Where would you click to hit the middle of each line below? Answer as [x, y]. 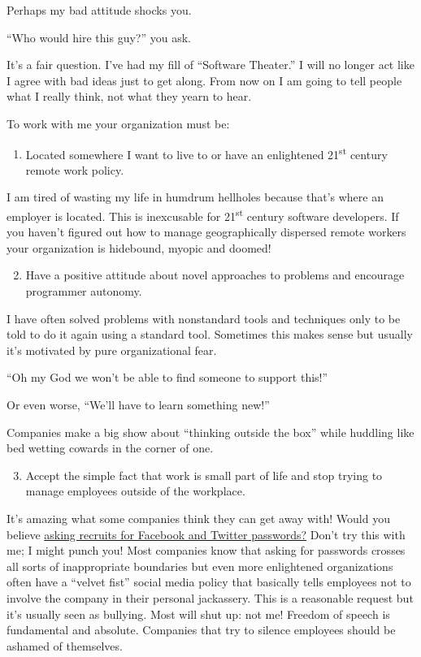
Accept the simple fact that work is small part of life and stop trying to [204, 475]
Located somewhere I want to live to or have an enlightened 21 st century [206, 153]
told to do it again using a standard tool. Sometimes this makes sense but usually [210, 334]
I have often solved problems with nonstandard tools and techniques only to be [204, 318]
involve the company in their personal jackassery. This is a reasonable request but [210, 597]
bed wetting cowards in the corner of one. [110, 448]
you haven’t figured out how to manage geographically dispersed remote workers [206, 232]
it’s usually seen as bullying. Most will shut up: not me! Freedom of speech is [198, 614]
